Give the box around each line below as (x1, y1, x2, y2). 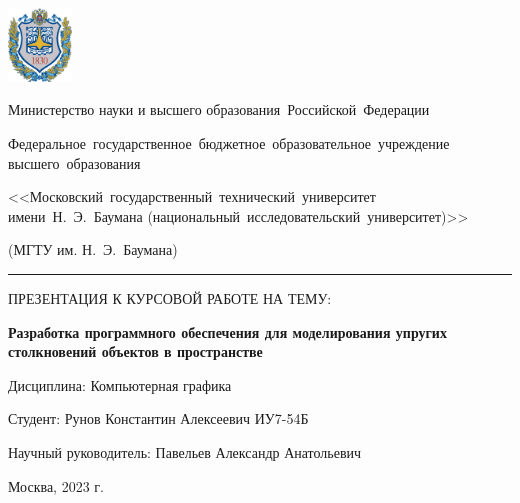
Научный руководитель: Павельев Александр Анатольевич (8, 441, 362, 462)
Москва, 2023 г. (8, 475, 104, 496)
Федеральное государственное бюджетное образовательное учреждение (8, 132, 450, 153)
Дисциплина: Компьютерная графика (8, 374, 232, 395)
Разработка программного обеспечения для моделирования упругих (8, 321, 447, 342)
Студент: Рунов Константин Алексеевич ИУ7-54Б (8, 408, 309, 429)
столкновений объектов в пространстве (8, 341, 263, 362)
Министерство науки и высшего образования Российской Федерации (8, 99, 430, 120)
